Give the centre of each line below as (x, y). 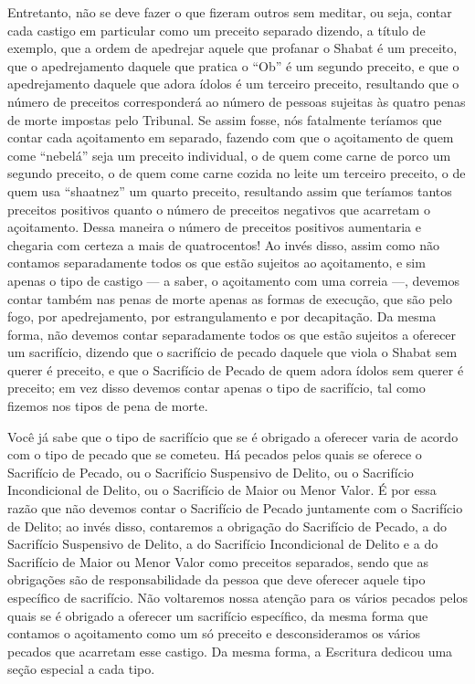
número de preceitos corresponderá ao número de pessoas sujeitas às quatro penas (237, 101)
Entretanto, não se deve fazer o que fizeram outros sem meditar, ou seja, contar (230, 12)
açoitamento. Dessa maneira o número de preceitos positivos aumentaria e (214, 227)
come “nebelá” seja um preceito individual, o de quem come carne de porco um (229, 155)
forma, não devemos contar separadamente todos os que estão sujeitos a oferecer (232, 334)
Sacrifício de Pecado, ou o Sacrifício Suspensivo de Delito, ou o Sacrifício (211, 472)
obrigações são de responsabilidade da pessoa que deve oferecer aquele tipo (216, 579)
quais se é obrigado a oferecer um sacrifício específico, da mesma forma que (218, 615)
